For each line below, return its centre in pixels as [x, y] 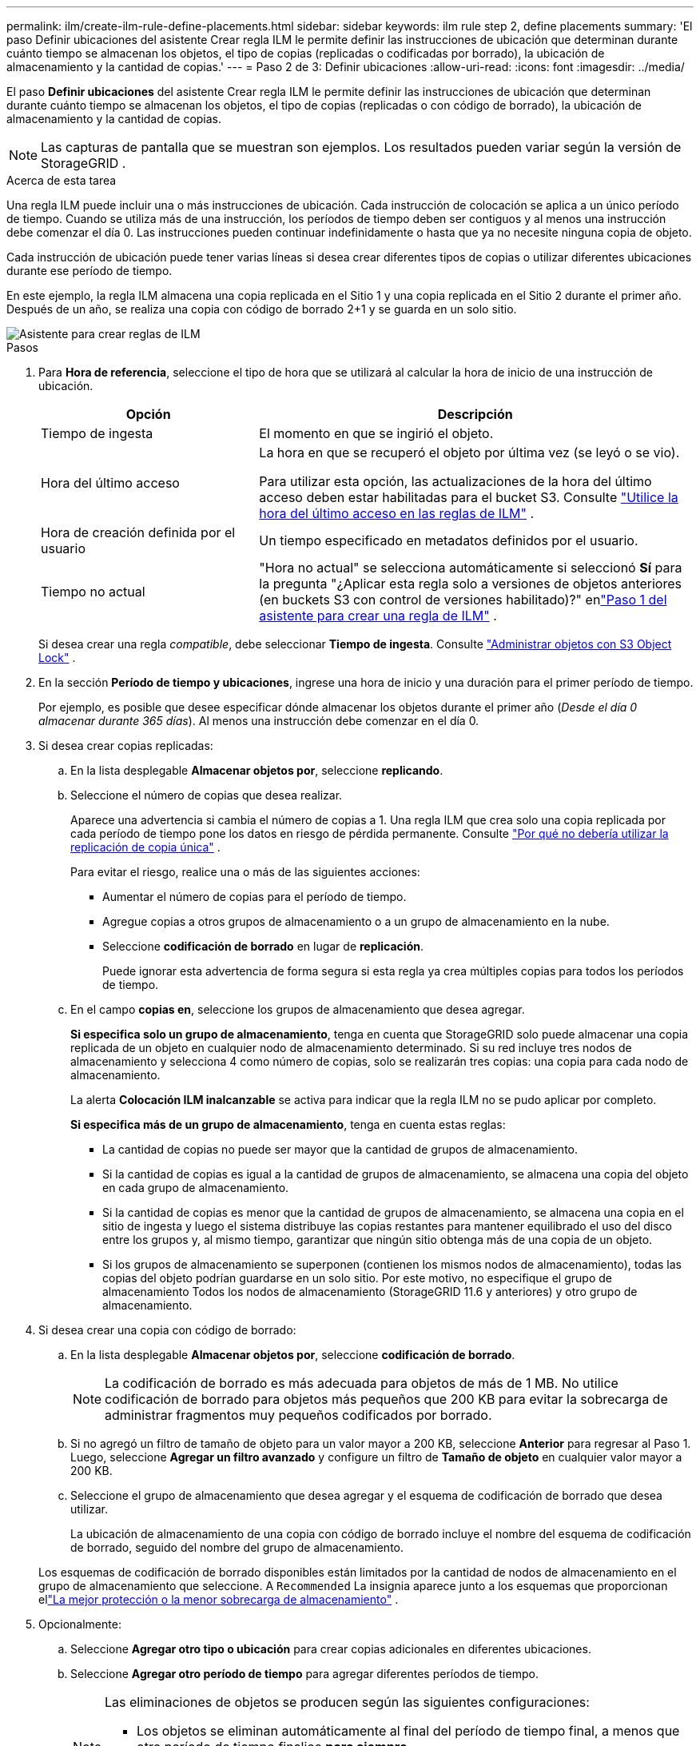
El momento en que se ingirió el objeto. [376, 433]
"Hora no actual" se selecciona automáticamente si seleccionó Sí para [471, 568]
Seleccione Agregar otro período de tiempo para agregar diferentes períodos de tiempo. [304, 1674]
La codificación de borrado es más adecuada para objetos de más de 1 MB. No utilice [362, 1383]
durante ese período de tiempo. [89, 271]
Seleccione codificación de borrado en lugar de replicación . [263, 946]
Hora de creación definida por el [138, 532]
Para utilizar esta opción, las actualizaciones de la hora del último [455, 481]
